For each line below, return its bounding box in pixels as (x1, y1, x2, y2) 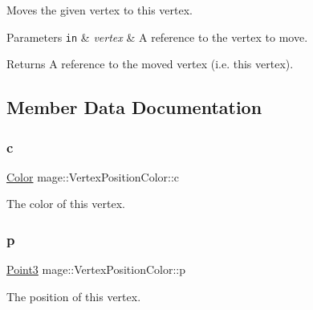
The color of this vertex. (6, 195, 125, 212)
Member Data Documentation (6, 95, 262, 120)
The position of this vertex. (6, 288, 141, 304)
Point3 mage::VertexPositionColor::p (6, 261, 186, 278)
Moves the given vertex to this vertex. (6, 2, 193, 18)
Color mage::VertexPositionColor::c (6, 168, 180, 185)
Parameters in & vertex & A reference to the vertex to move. (6, 28, 308, 45)
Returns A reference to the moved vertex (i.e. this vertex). (6, 55, 294, 72)
